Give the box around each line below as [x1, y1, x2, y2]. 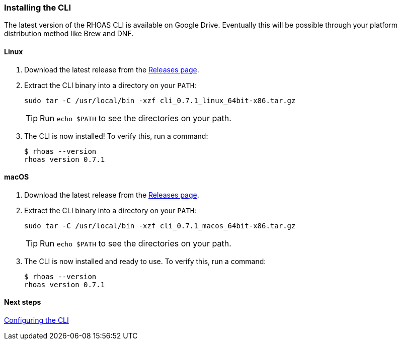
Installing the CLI [4, 3, 71, 13]
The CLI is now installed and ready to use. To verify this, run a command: [24, 256, 266, 266]
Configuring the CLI [4, 316, 69, 325]
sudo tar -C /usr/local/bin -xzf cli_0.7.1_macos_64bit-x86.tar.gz [24, 221, 296, 230]
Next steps [4, 298, 41, 307]
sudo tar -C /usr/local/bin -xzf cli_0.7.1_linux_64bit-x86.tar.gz [24, 96, 296, 105]
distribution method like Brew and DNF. [4, 29, 134, 38]
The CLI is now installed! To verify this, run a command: [24, 131, 208, 140]
